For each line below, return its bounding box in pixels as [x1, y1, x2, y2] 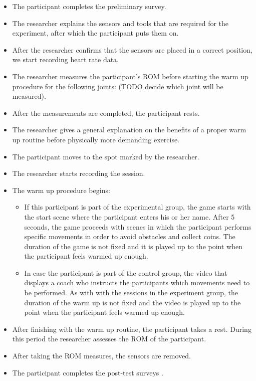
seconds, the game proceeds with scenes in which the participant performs [24, 221, 251, 232]
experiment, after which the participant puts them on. [12, 28, 179, 38]
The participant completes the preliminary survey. [12, 1, 166, 11]
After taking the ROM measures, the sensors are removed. [12, 350, 191, 361]
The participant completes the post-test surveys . [12, 367, 163, 377]
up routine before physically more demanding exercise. [12, 134, 180, 144]
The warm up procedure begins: [12, 184, 110, 195]
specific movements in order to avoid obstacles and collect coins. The [24, 231, 235, 242]
